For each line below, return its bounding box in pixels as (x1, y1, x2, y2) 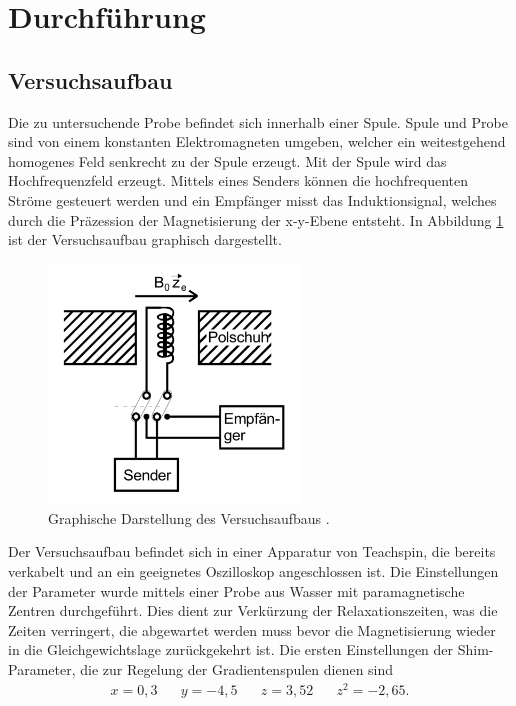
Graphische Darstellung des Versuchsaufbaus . (48, 507, 330, 528)
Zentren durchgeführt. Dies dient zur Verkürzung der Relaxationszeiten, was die (8, 600, 498, 621)
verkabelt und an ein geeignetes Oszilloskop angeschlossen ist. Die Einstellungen (8, 561, 499, 581)
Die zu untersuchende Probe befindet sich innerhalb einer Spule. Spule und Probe (8, 111, 508, 132)
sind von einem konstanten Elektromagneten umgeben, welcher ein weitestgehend (8, 131, 506, 152)
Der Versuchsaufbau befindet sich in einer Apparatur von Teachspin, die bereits (8, 541, 496, 562)
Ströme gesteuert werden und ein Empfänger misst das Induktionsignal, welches (8, 189, 497, 210)
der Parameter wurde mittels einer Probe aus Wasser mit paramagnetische (8, 580, 465, 601)
